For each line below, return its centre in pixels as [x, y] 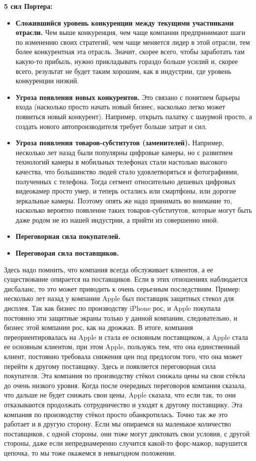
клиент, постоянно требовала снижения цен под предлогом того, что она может [123, 356]
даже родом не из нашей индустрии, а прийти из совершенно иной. [117, 219]
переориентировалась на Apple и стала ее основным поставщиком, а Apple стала [126, 337]
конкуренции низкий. [47, 81]
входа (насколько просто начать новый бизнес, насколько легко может [120, 107]
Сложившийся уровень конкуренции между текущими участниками [125, 22]
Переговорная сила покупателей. [68, 236]
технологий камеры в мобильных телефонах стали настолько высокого [121, 162]
